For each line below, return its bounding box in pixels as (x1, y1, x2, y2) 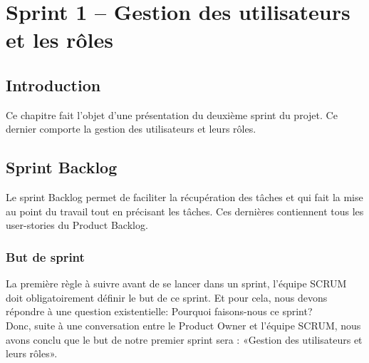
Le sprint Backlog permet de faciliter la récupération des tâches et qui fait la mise (6, 190, 363, 205)
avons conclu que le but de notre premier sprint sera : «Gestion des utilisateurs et (6, 332, 363, 347)
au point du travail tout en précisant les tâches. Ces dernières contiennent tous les (6, 203, 364, 218)
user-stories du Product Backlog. (6, 218, 148, 232)
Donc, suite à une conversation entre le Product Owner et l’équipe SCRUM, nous (6, 317, 361, 332)
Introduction (6, 73, 101, 96)
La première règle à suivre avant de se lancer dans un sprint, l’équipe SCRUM (6, 276, 347, 291)
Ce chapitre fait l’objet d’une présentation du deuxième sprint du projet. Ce (6, 107, 338, 122)
